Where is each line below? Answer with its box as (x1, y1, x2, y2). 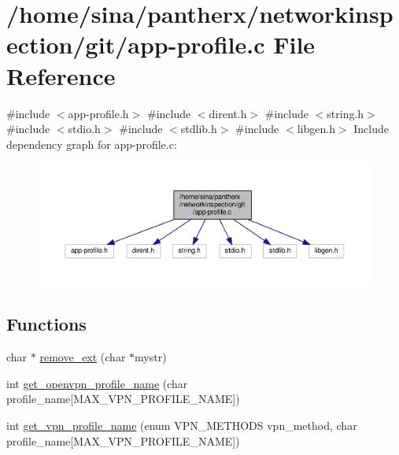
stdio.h (68, 120, 101, 137)
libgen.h (297, 120, 335, 137)
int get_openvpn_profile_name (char (6, 375, 188, 391)
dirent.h (209, 105, 247, 121)
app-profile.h (68, 105, 129, 121)
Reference (6, 59, 116, 91)
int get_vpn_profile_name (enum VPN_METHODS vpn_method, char (6, 417, 357, 434)
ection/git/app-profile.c (6, 28, 265, 61)
